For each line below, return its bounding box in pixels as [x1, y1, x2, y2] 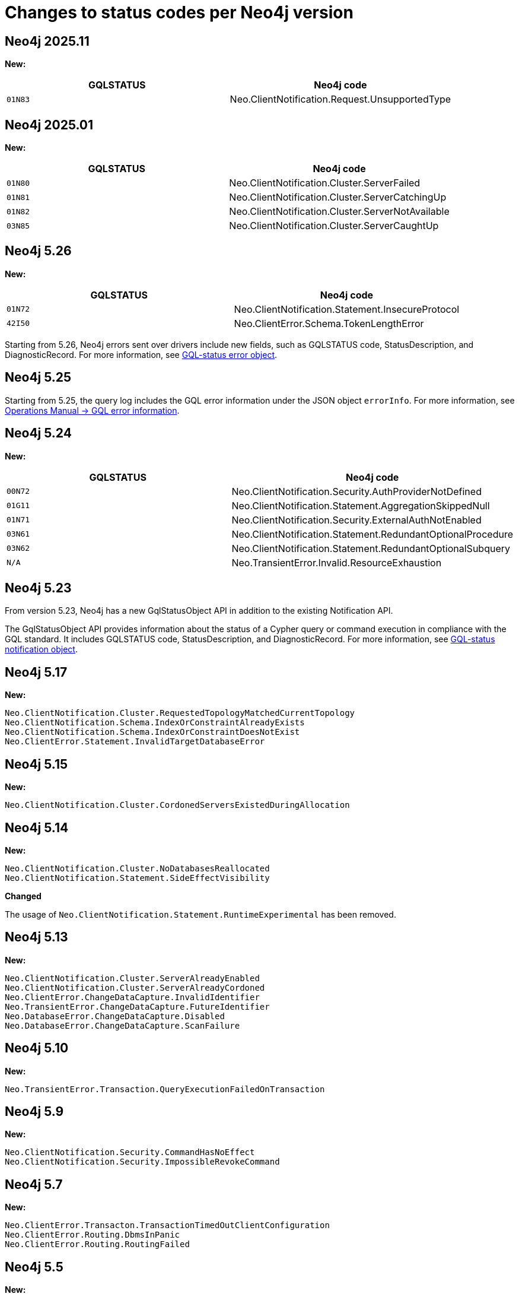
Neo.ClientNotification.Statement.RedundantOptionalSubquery [231, 542, 510, 554]
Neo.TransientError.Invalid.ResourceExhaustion [231, 556, 442, 569]
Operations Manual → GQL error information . [5, 405, 180, 416]
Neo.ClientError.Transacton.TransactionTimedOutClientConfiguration [5, 1220, 330, 1230]
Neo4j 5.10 [5, 1041, 69, 1056]
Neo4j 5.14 [5, 820, 69, 835]
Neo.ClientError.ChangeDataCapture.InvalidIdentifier [5, 992, 260, 1002]
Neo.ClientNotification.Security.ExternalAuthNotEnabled [231, 513, 482, 526]
